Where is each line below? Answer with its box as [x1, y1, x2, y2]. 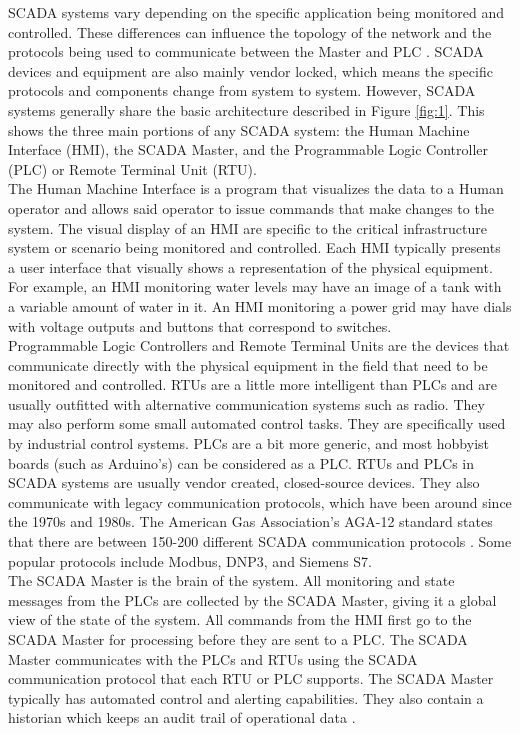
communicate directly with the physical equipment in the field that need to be [8, 354, 488, 375]
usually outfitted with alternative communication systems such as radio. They [8, 393, 485, 414]
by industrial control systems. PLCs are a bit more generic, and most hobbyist [8, 433, 489, 454]
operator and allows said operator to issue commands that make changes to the [8, 197, 494, 218]
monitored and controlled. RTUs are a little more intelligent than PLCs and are [8, 374, 497, 395]
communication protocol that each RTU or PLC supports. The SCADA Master [8, 668, 494, 689]
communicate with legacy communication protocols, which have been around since [8, 491, 512, 512]
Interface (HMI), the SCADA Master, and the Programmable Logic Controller [8, 139, 489, 160]
